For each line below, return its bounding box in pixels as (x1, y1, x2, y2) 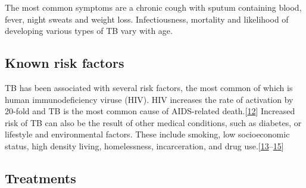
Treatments (5, 168, 76, 187)
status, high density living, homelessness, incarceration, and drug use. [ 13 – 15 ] (5, 139, 284, 152)
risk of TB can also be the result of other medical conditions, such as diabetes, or (5, 116, 302, 129)
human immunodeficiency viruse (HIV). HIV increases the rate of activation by (5, 93, 293, 105)
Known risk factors (5, 54, 124, 72)
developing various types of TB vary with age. (5, 24, 173, 37)
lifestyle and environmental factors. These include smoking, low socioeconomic (5, 128, 290, 140)
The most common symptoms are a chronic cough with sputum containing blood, (5, 1, 302, 13)
